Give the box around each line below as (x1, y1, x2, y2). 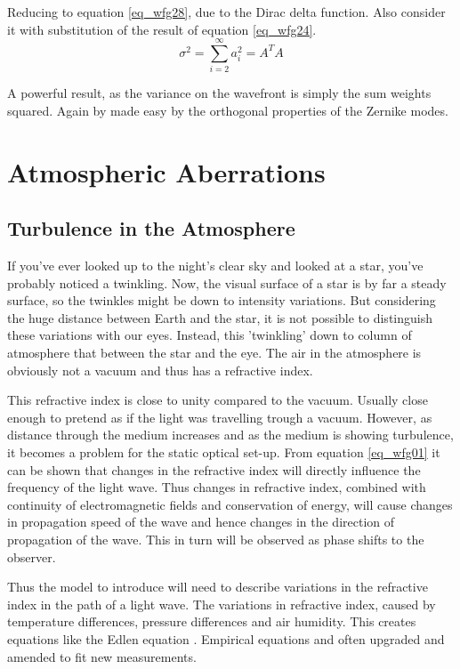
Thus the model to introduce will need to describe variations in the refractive (7, 577, 428, 596)
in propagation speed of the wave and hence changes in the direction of (7, 512, 395, 531)
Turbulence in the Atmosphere (7, 214, 295, 242)
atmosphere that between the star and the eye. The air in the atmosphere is (7, 343, 422, 362)
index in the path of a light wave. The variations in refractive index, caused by (7, 594, 436, 613)
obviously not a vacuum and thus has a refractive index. (7, 360, 313, 379)
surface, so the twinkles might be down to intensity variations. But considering (7, 291, 436, 310)
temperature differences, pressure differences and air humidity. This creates (7, 612, 416, 631)
